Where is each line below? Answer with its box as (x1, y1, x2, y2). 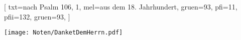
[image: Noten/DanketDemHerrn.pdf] (4, 29, 123, 36)
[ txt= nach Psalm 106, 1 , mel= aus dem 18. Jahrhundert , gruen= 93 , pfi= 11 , (4, 1, 237, 11)
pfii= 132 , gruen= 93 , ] (4, 11, 70, 21)
